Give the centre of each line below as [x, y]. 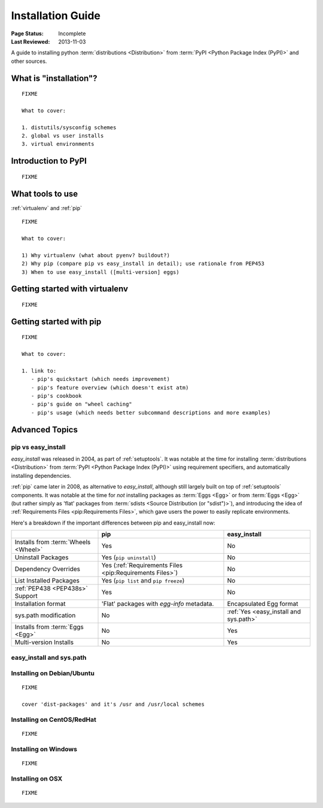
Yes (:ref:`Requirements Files [142, 565]
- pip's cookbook [56, 396]
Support [26, 596]
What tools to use [45, 193]
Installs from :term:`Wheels [53, 542]
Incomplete [72, 33]
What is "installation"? [54, 78]
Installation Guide [56, 16]
